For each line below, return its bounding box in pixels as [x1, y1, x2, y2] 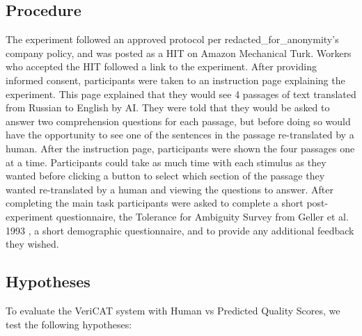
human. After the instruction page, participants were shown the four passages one [6, 141, 355, 155]
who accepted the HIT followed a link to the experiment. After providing [6, 59, 317, 74]
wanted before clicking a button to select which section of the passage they [6, 168, 325, 183]
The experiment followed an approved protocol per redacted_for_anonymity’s [6, 32, 339, 47]
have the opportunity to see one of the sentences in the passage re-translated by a [6, 127, 354, 142]
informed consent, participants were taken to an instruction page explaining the [6, 72, 345, 87]
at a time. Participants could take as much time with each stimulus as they [6, 154, 326, 169]
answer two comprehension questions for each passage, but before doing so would [6, 113, 351, 128]
